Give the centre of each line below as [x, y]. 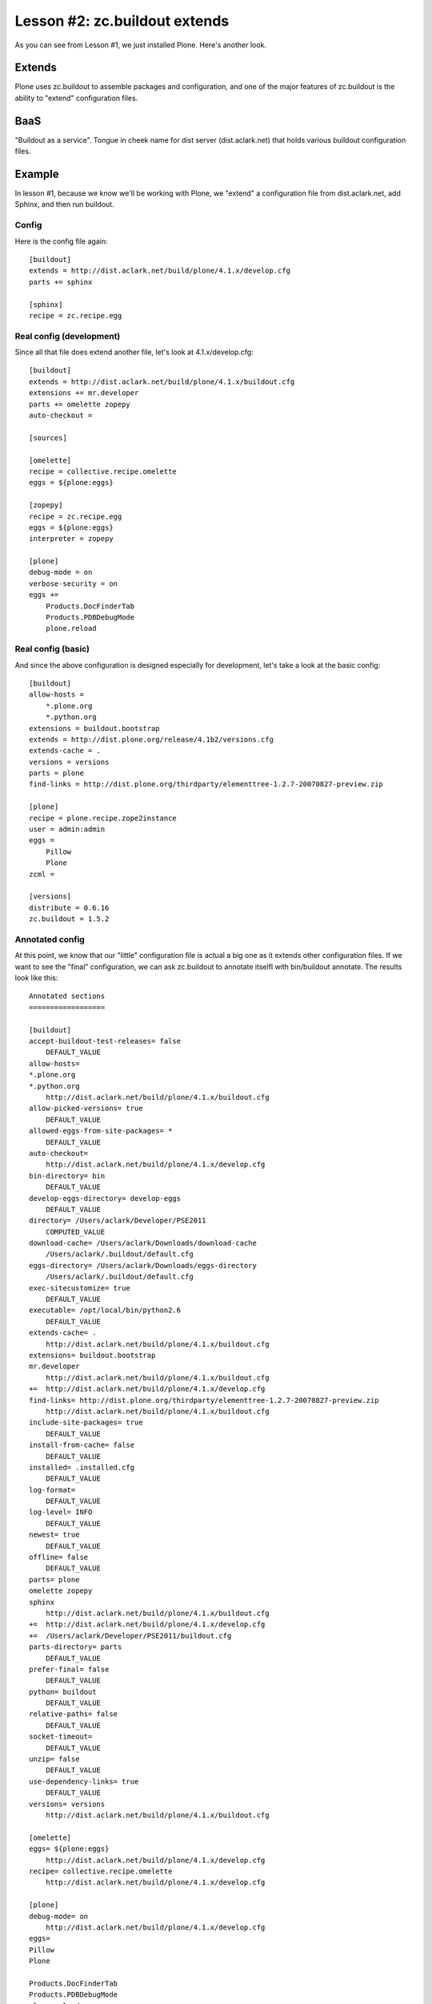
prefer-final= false [69, 1669]
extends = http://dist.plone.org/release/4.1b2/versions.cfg [151, 739]
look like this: [36, 978]
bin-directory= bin [67, 1176]
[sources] [48, 438]
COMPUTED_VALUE [75, 1232]
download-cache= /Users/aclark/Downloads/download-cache [143, 1243]
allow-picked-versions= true [86, 1109]
